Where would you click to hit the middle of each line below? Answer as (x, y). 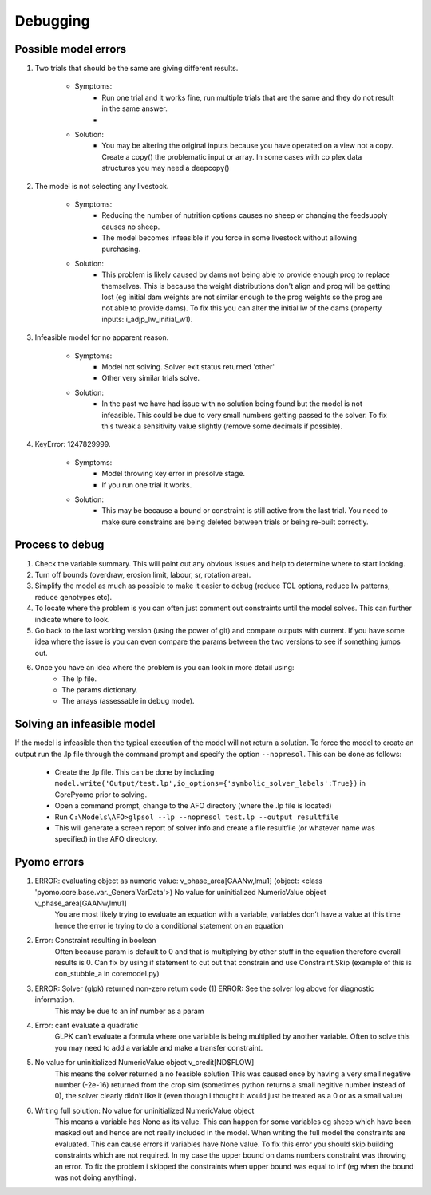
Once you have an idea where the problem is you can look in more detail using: (164, 668)
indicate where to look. (72, 619)
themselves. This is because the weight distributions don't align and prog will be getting (246, 286)
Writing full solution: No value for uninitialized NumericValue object (144, 1110)
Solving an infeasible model (85, 724)
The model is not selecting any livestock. (102, 186)
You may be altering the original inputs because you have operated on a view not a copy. (248, 146)
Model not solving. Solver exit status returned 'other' (188, 367)
